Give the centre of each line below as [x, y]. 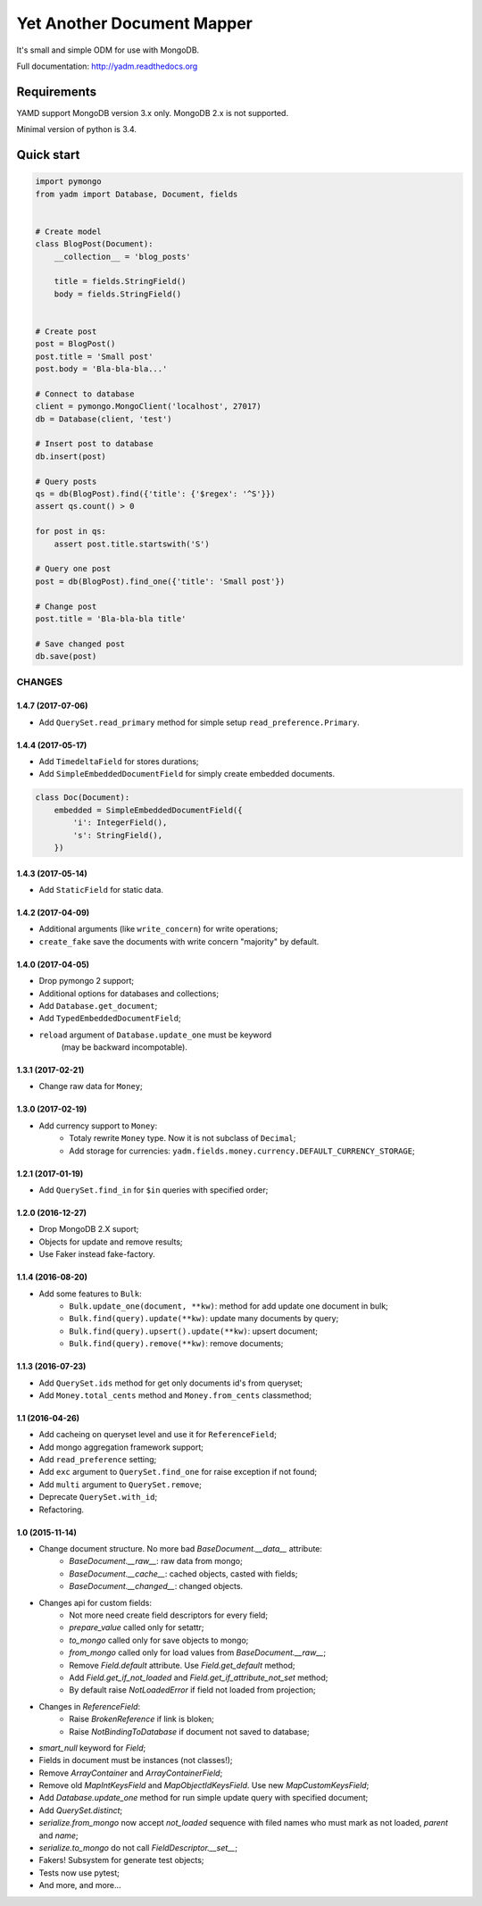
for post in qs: [71, 532]
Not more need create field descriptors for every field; [168, 1615]
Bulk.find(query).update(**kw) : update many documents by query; [204, 1319]
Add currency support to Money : [98, 1126]
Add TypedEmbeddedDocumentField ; [110, 1019]
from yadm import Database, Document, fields [137, 194]
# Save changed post [80, 644]
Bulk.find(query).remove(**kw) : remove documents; [176, 1344]
